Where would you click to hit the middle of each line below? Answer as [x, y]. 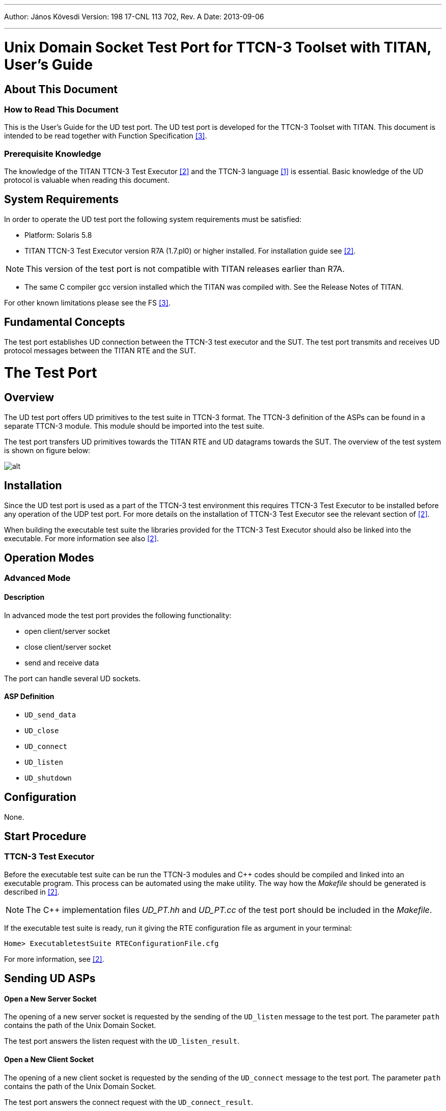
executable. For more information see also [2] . [81, 538]
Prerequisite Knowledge [53, 154]
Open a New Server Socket [50, 998]
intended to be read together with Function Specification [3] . [106, 136]
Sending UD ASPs [50, 979]
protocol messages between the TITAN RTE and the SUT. [100, 350]
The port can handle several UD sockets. [73, 678]
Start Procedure [45, 837]
